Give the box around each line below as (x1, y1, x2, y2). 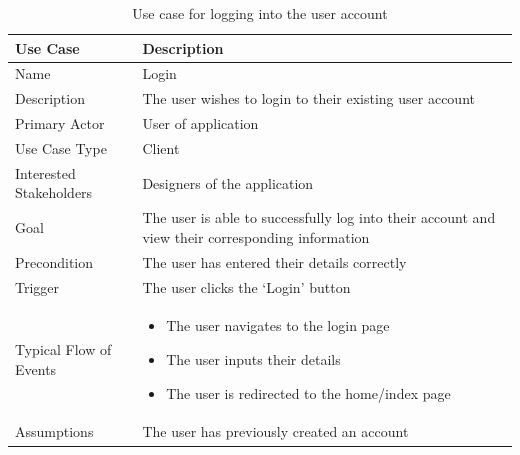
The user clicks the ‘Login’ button (142, 276, 351, 297)
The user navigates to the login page (166, 315, 390, 336)
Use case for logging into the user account (132, 3, 388, 23)
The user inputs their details (166, 348, 341, 369)
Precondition (15, 251, 94, 272)
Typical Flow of (15, 339, 112, 360)
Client (142, 137, 180, 158)
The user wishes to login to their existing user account (142, 88, 475, 109)
